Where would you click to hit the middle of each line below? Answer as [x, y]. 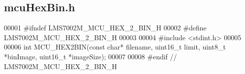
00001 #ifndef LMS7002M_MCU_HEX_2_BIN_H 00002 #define [105, 28]
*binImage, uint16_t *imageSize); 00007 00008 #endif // [91, 56]
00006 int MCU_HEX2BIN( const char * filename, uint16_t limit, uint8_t [115, 47]
